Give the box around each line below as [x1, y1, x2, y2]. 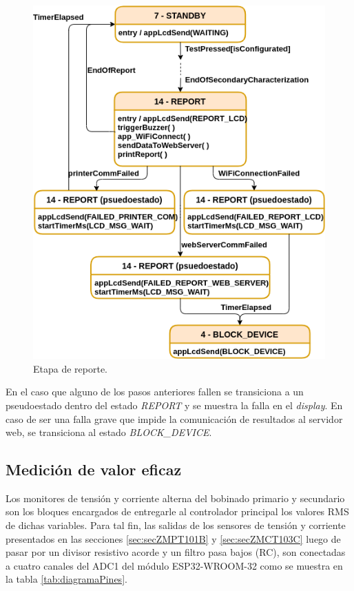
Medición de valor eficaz [6, 459, 182, 480]
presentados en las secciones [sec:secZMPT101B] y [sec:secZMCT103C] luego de [6, 531, 341, 546]
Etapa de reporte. [33, 361, 108, 375]
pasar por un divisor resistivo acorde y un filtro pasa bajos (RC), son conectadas [6, 545, 346, 559]
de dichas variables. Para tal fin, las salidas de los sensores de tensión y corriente [6, 518, 346, 532]
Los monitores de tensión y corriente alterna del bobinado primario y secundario [6, 490, 345, 505]
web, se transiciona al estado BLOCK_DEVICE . [6, 425, 212, 439]
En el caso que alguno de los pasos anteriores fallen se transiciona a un [6, 384, 304, 399]
